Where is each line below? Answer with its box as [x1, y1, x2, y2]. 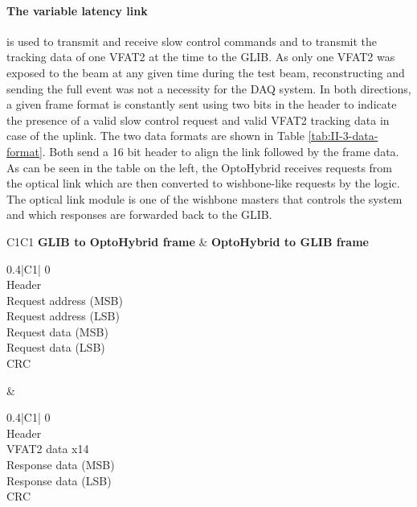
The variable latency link [6, 2, 148, 19]
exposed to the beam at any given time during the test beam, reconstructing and [6, 64, 405, 80]
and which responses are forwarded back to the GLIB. [6, 206, 272, 223]
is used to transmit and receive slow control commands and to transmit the [6, 32, 378, 49]
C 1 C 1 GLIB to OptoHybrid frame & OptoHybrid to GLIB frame [6, 233, 369, 249]
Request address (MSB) [6, 291, 123, 308]
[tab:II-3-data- [308, 127, 378, 144]
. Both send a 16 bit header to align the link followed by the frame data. [42, 142, 399, 159]
